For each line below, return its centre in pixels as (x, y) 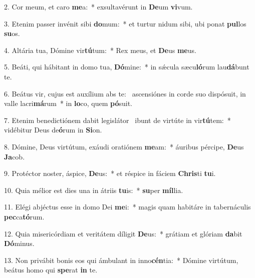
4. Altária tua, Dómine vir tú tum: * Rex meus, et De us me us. (100, 50)
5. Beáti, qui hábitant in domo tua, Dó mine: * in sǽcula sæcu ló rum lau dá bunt (127, 67)
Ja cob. (15, 156)
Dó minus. (19, 243)
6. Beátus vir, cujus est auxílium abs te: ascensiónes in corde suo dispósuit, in (125, 93)
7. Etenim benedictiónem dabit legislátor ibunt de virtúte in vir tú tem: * (117, 120)
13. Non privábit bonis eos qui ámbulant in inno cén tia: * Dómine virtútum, (121, 260)
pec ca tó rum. (24, 216)
